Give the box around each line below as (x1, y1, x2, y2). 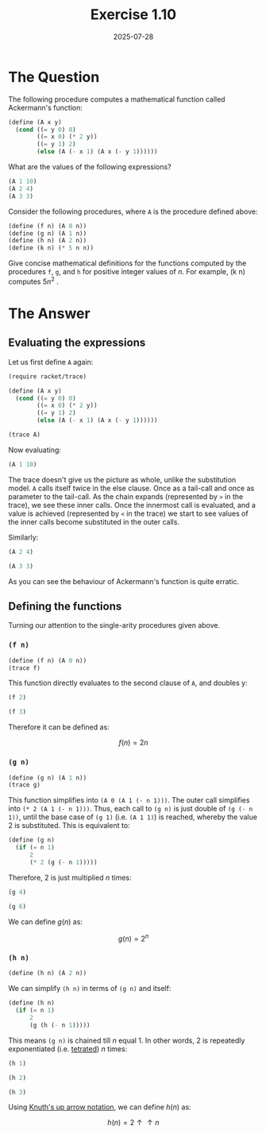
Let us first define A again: (8, 357, 94, 366)
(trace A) (8, 431, 41, 439)
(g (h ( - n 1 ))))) (29, 1021, 91, 1029)
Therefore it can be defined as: (8, 722, 110, 732)
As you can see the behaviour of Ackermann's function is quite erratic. (8, 576, 240, 586)
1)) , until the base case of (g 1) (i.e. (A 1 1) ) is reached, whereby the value (8, 812, 258, 822)
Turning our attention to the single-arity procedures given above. (8, 621, 221, 630)
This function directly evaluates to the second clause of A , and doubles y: (8, 678, 248, 688)
